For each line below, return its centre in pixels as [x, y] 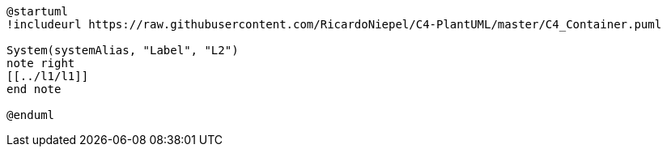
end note [34, 89]
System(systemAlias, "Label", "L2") [123, 50]
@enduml [31, 115]
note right [41, 63]
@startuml [37, 11]
